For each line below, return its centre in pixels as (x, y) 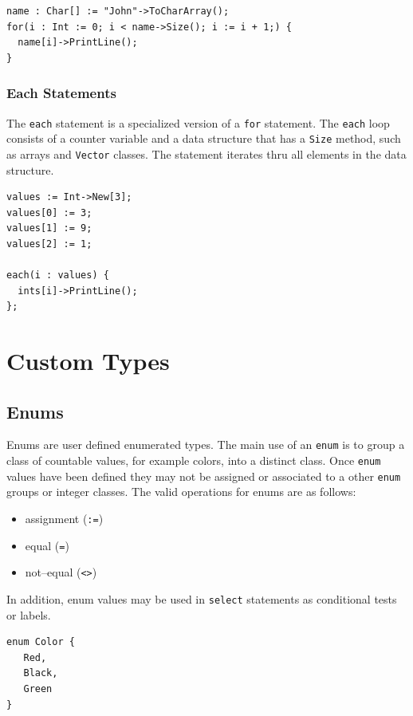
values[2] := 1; (49, 244)
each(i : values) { (58, 275)
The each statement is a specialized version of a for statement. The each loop (198, 122)
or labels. (29, 614)
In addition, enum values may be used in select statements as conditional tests (202, 599)
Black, (41, 673)
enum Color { (41, 642)
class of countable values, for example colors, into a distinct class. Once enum (194, 460)
